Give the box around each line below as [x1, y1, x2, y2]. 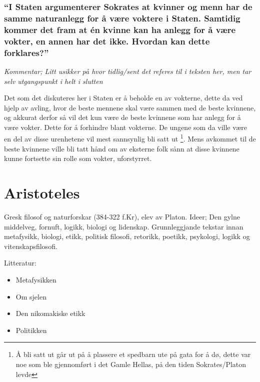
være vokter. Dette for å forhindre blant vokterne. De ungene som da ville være [4, 121, 247, 132]
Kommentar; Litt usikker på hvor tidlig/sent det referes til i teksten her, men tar [4, 65, 251, 76]
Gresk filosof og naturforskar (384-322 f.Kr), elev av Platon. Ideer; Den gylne [4, 211, 240, 222]
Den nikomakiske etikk [15, 308, 85, 318]
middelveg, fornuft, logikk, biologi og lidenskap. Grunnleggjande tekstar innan [4, 221, 243, 231]
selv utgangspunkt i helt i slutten [4, 75, 103, 86]
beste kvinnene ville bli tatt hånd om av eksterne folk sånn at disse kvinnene [4, 143, 239, 153]
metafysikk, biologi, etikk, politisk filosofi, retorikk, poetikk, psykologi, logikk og [4, 231, 250, 241]
